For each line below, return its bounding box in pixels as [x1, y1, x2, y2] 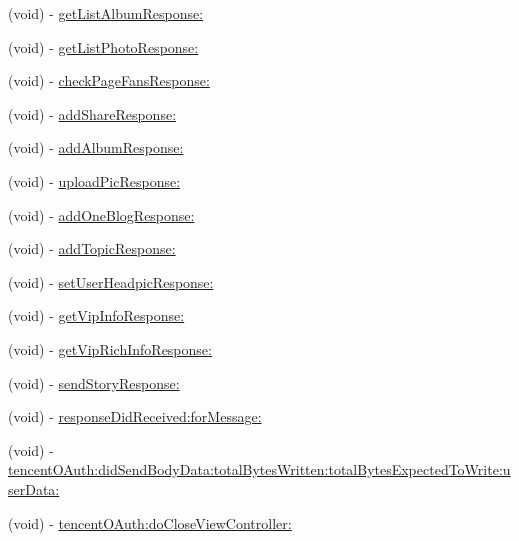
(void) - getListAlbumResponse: [8, 3, 204, 23]
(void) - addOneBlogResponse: [8, 204, 195, 225]
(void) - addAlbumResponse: [8, 137, 184, 158]
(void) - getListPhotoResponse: [8, 36, 199, 57]
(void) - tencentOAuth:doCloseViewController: [8, 512, 292, 533]
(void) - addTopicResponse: [8, 238, 176, 259]
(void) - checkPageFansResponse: [8, 70, 210, 91]
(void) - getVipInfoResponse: [8, 305, 185, 326]
